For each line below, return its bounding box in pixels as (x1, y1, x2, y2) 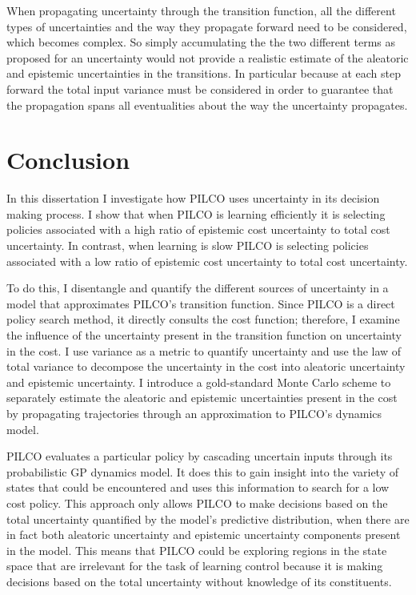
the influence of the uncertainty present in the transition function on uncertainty (6, 327, 402, 344)
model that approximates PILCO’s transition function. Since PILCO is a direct (6, 295, 395, 312)
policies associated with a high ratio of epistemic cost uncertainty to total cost (6, 221, 390, 238)
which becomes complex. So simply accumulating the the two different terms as (6, 34, 396, 50)
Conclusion (6, 143, 130, 176)
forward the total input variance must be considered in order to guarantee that (6, 80, 394, 97)
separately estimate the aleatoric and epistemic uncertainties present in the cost (6, 389, 398, 406)
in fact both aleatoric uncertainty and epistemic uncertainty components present (6, 526, 401, 543)
